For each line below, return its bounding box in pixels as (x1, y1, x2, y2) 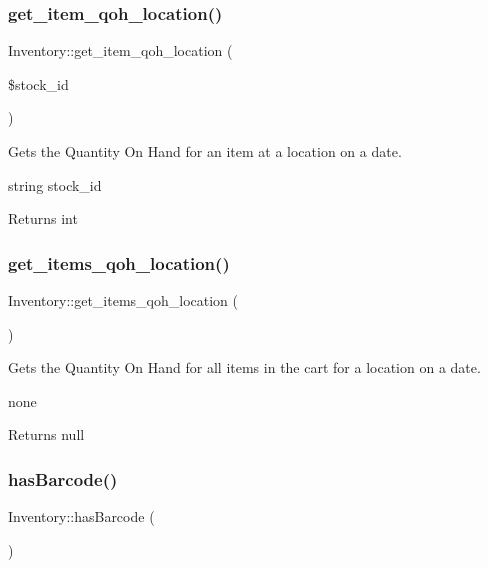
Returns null (8, 424, 85, 445)
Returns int (8, 208, 78, 229)
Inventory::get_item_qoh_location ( (8, 40, 233, 61)
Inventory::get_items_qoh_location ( (8, 290, 238, 310)
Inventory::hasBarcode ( (8, 506, 155, 527)
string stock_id (8, 174, 102, 195)
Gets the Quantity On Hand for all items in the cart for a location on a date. (8, 357, 481, 378)
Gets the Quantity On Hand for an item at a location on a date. (8, 141, 402, 161)
